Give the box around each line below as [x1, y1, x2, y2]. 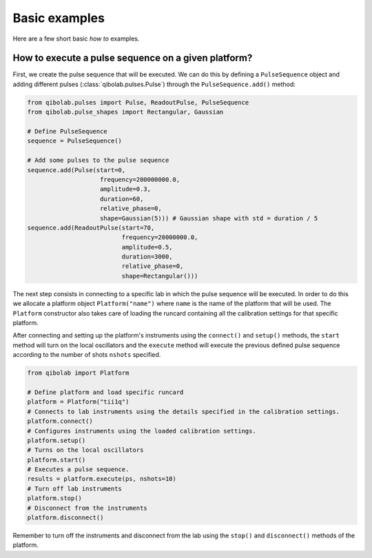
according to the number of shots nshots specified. [12, 351, 161, 359]
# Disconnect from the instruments [27, 504, 147, 512]
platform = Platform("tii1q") [27, 398, 130, 406]
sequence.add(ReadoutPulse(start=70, [27, 224, 155, 231]
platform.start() [27, 455, 86, 464]
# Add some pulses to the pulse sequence [27, 156, 169, 165]
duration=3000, [121, 253, 173, 261]
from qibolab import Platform [27, 369, 130, 377]
